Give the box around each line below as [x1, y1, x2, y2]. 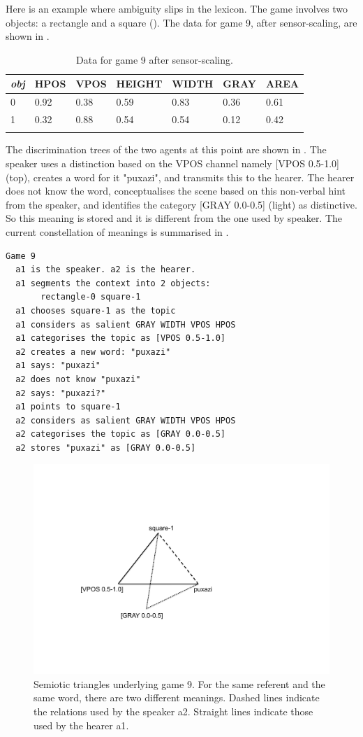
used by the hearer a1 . [34, 717, 129, 732]
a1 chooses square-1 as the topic [15, 305, 176, 316]
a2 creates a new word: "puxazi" [15, 346, 171, 357]
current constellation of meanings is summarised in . [6, 224, 229, 239]
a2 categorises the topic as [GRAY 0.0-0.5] [15, 429, 225, 440]
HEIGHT [116, 76, 163, 91]
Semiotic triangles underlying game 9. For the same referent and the [34, 676, 325, 691]
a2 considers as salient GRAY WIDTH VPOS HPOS [15, 415, 236, 426]
